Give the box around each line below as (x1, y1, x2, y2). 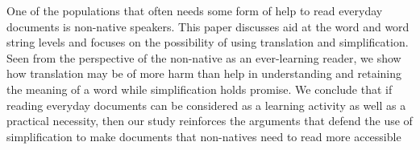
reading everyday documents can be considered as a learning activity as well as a (6, 96, 406, 113)
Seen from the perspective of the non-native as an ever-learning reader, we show (6, 49, 401, 66)
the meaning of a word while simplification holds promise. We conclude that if (6, 80, 393, 97)
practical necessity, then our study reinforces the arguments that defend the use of (6, 112, 413, 129)
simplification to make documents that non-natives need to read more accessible (6, 128, 401, 144)
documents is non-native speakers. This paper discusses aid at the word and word (6, 18, 410, 34)
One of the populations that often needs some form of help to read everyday (6, 2, 383, 18)
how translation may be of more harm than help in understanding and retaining (6, 65, 402, 82)
